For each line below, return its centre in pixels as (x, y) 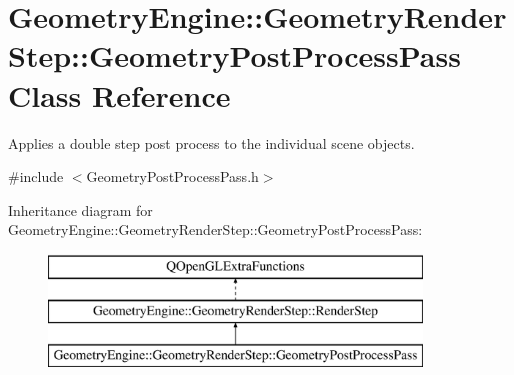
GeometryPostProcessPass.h (172, 176)
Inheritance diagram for (80, 209)
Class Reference (119, 94)
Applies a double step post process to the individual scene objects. (211, 142)
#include (36, 176)
